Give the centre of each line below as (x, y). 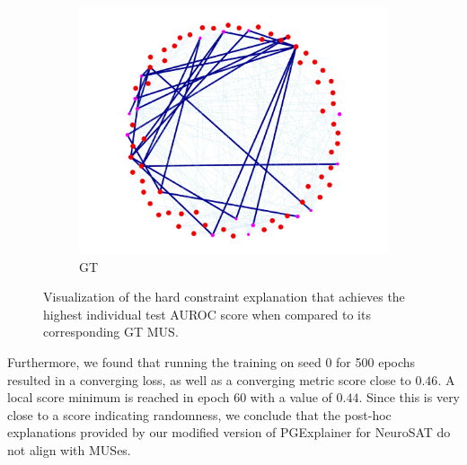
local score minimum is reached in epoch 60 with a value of (170, 397)
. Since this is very (410, 397)
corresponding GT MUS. (111, 332)
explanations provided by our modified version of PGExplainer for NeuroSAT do (229, 432)
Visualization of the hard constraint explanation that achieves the (224, 297)
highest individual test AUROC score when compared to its (207, 314)
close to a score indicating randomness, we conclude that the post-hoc (199, 414)
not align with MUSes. (69, 449)
